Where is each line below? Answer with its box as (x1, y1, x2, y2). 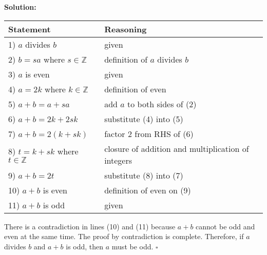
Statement (8, 23, 51, 35)
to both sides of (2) (127, 97, 197, 110)
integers (104, 154, 132, 166)
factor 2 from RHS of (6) (104, 127, 194, 140)
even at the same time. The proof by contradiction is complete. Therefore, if (4, 231, 244, 242)
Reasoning (104, 23, 147, 35)
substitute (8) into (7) (104, 169, 183, 181)
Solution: (4, 2, 36, 12)
